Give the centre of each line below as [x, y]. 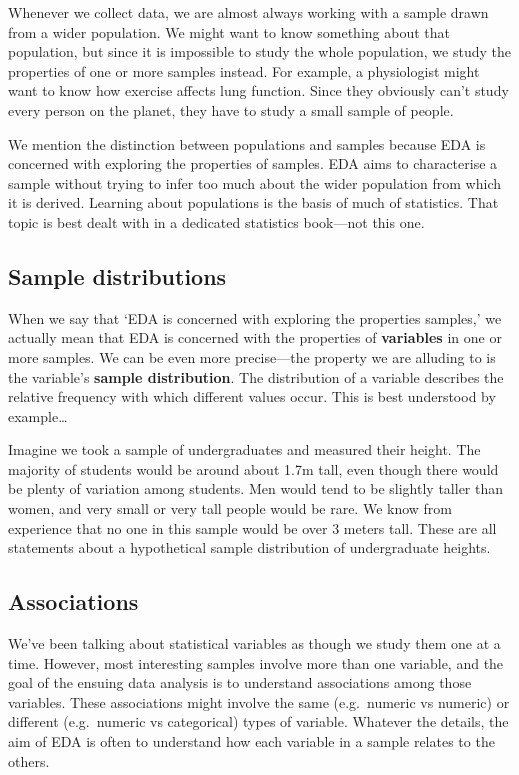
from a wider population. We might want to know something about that [229, 31]
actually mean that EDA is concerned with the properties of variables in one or [255, 337]
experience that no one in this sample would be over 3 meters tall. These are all [252, 527]
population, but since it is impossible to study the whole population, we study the [259, 51]
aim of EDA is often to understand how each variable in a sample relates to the [251, 741]
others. [29, 760]
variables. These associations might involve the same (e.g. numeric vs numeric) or [259, 701]
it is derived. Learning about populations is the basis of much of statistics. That [253, 202]
